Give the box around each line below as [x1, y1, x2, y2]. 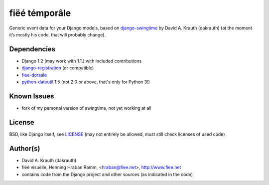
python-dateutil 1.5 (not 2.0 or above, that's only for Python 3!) [21, 79, 150, 85]
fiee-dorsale [21, 72, 47, 78]
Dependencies [9, 45, 56, 53]
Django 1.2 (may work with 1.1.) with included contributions [21, 58, 142, 64]
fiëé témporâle [9, 7, 71, 18]
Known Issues [9, 92, 54, 100]
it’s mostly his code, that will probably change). [9, 31, 106, 37]
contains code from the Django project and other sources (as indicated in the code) [21, 171, 193, 177]
